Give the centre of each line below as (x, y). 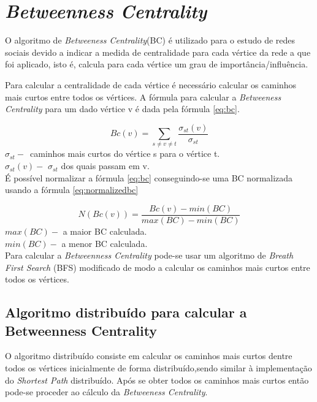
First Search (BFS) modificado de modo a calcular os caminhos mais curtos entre (158, 267)
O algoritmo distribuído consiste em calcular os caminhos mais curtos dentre (149, 356)
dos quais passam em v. (105, 166)
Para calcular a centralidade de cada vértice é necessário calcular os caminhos (151, 84)
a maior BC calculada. (105, 231)
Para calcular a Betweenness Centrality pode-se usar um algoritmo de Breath (149, 255)
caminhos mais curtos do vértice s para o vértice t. (125, 154)
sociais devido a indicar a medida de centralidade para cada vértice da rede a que (158, 52)
